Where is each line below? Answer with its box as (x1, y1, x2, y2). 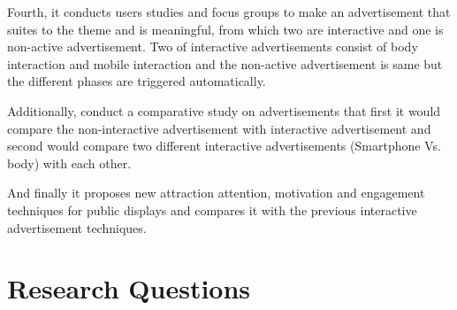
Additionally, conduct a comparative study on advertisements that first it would (7, 101, 441, 120)
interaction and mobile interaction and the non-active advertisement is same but (7, 54, 443, 73)
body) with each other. (7, 153, 132, 172)
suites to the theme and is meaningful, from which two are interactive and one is (7, 19, 444, 38)
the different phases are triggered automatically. (7, 72, 266, 90)
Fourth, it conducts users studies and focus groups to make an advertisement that (7, 3, 451, 20)
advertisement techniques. (7, 218, 147, 236)
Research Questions (7, 270, 251, 306)
